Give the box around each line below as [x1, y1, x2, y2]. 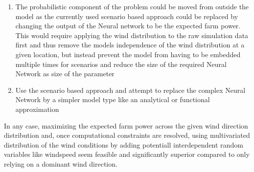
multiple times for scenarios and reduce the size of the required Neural [15, 59, 227, 69]
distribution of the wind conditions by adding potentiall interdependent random [4, 139, 243, 150]
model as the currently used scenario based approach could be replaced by [15, 11, 238, 21]
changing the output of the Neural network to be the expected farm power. [15, 21, 241, 31]
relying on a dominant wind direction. [4, 158, 117, 169]
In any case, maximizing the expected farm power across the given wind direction [4, 120, 248, 130]
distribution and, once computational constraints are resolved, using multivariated [4, 130, 250, 140]
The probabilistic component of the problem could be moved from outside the [15, 1, 249, 11]
